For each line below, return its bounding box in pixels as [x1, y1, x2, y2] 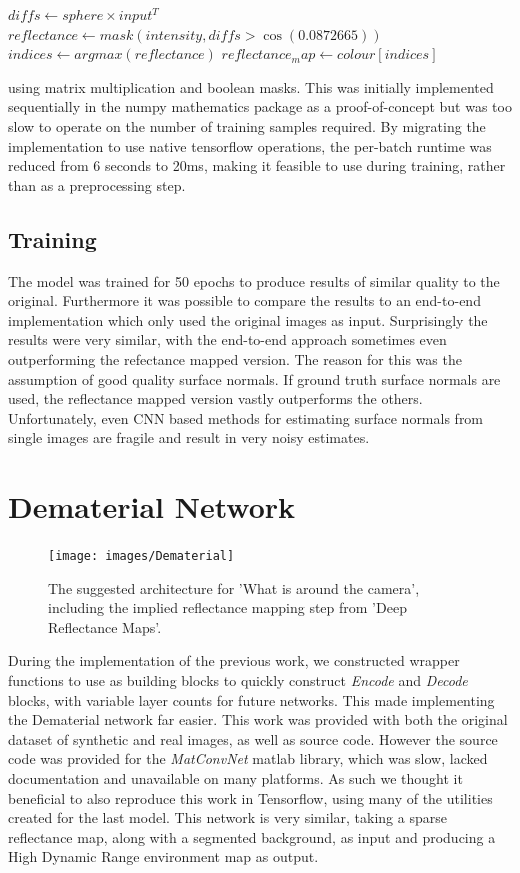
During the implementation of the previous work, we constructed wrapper [8, 650, 460, 671]
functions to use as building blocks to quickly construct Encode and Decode [8, 670, 468, 691]
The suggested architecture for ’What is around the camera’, [48, 577, 420, 598]
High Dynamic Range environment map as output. [8, 846, 319, 867]
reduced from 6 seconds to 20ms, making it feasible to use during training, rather [8, 155, 506, 176]
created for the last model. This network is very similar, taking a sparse [8, 807, 447, 828]
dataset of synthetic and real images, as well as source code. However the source [8, 728, 498, 749]
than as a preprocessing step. [8, 174, 186, 195]
